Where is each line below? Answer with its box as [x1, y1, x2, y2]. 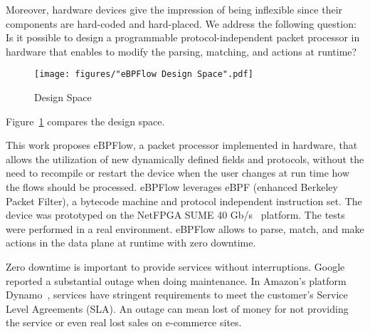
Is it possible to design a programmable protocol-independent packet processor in [6, 30, 360, 45]
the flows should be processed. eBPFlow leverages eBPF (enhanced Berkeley [6, 180, 338, 194]
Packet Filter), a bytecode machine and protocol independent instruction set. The [6, 193, 362, 208]
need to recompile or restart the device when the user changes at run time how [6, 165, 350, 180]
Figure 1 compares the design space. [6, 113, 165, 128]
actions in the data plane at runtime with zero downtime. [6, 235, 256, 250]
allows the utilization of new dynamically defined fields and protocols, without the [6, 151, 364, 166]
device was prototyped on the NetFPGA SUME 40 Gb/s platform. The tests [6, 207, 345, 222]
